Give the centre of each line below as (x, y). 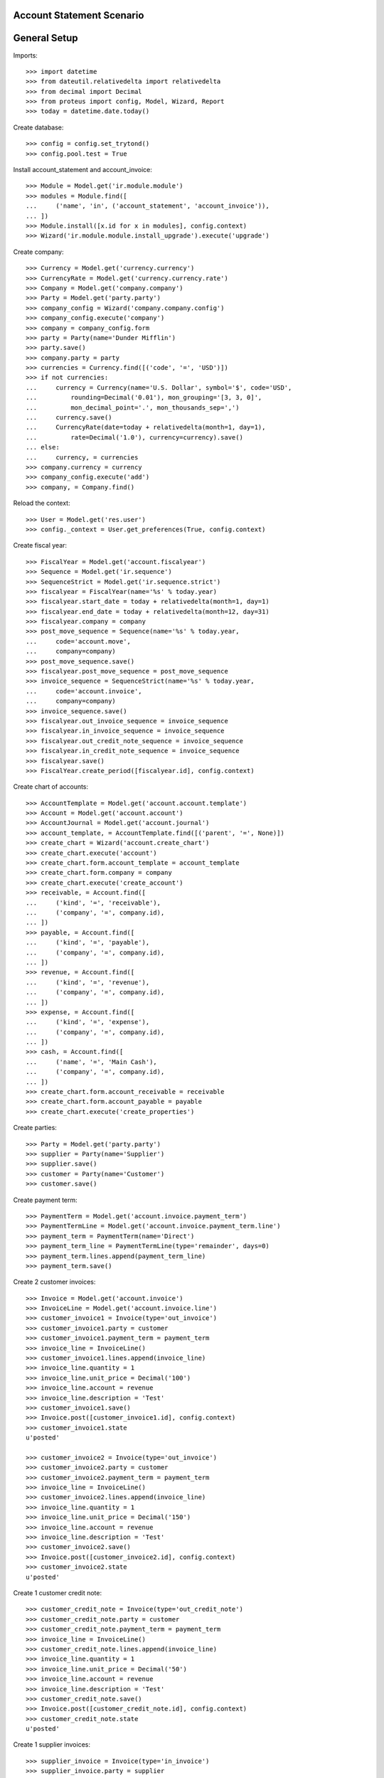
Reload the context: (42, 503)
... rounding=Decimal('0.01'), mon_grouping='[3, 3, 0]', (144, 398)
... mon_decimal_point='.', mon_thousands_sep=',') (133, 408)
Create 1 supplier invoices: (52, 1745)
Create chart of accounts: (51, 787)
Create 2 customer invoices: (54, 1282)
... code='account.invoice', (84, 691)
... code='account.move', (79, 641)
